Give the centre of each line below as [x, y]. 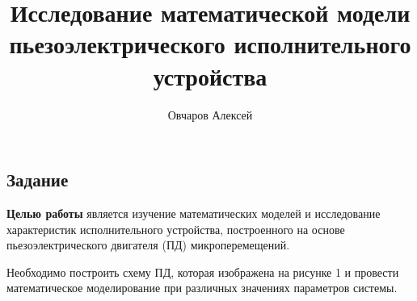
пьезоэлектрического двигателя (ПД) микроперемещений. [148, 245]
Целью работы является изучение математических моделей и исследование [194, 213]
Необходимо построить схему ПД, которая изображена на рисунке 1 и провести [203, 272]
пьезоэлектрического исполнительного [210, 44]
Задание [38, 180]
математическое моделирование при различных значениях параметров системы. [202, 288]
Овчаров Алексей [210, 114]
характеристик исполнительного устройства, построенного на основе [176, 229]
